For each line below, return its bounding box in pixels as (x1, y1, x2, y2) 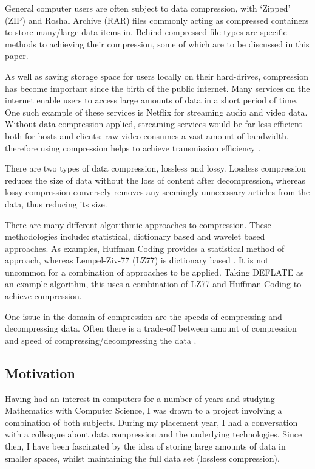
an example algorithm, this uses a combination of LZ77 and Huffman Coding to (5, 277, 302, 290)
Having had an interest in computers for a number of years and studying (5, 392, 275, 405)
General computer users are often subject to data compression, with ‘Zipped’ (5, 2, 291, 14)
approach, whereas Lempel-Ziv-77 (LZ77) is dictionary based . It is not (5, 254, 269, 266)
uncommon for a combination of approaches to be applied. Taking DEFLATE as (5, 265, 304, 278)
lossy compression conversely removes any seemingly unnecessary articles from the (5, 186, 310, 198)
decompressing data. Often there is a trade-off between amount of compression (5, 322, 297, 335)
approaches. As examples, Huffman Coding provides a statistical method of (5, 241, 285, 254)
